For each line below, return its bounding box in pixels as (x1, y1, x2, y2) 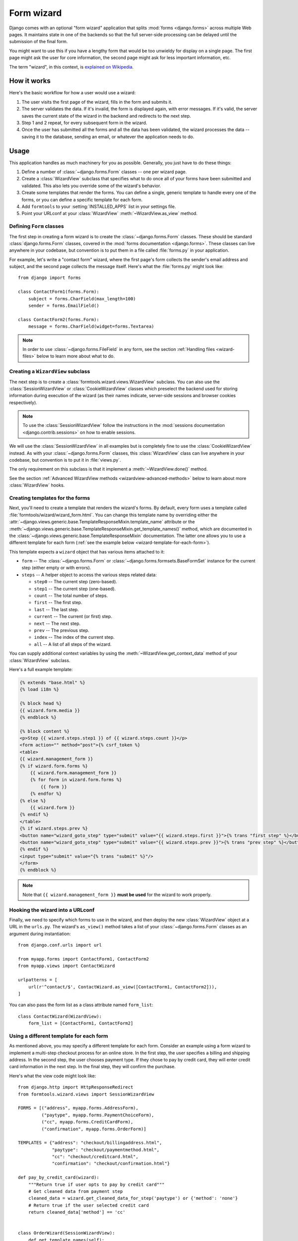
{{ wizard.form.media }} (19, 707, 80, 713)
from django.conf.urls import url (18, 942, 102, 948)
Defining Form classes (9, 223, 64, 230)
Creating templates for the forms (9, 494, 90, 501)
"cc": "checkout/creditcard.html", (52, 1154, 139, 1160)
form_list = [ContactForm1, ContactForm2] (28, 1021, 134, 1026)
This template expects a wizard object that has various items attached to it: (9, 549, 165, 554)
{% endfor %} (30, 791, 62, 797)
